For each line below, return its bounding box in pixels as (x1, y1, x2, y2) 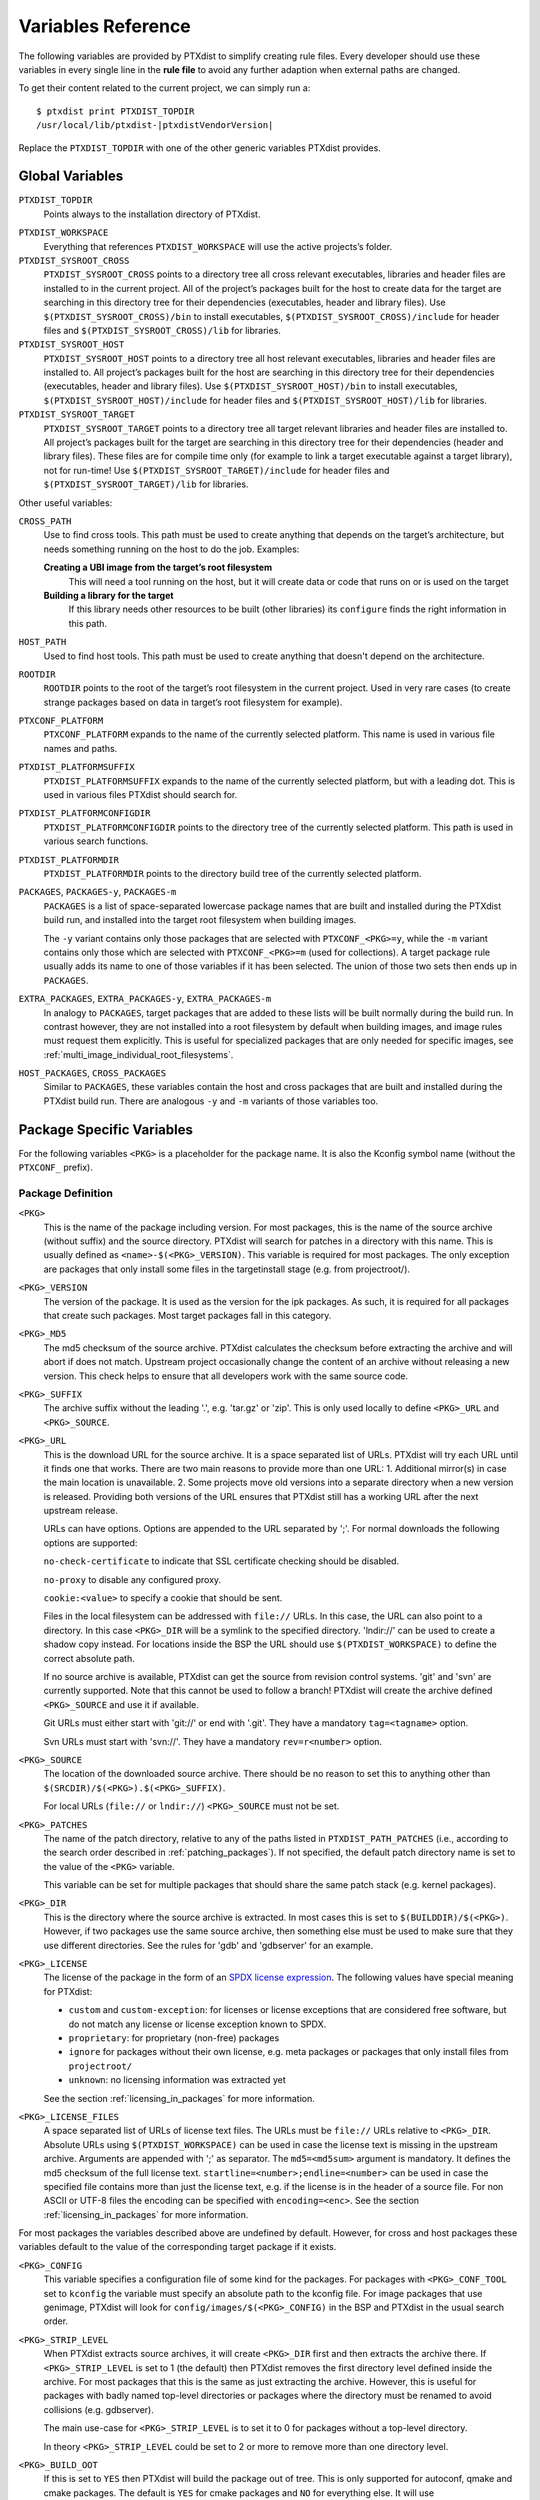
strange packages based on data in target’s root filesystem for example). (43, 696, 343, 708)
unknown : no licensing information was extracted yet (68, 2074, 286, 2086)
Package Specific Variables (18, 1121, 194, 1138)
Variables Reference (18, 15, 192, 37)
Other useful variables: (18, 496, 113, 509)
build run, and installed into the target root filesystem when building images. (43, 914, 357, 926)
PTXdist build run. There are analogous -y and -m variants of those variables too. (43, 1095, 379, 1107)
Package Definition (18, 1186, 114, 1200)
